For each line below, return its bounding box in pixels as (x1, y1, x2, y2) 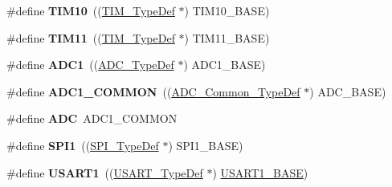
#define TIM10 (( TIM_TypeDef (6, 2, 175, 18)
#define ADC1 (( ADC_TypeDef (6, 56, 174, 73)
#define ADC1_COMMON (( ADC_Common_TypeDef (6, 83, 300, 100)
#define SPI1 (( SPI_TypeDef (6, 136, 159, 153)
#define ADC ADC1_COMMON (6, 110, 178, 127)
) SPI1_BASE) (168, 136, 243, 153)
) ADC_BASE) (309, 83, 386, 100)
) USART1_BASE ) (212, 164, 308, 181)
